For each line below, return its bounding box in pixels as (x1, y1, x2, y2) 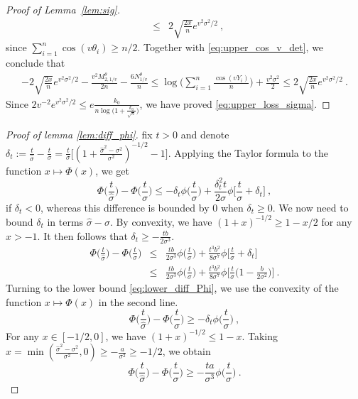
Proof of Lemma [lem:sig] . (6, 2, 120, 16)
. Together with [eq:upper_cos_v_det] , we (137, 40, 324, 55)
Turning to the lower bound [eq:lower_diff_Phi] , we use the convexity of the (6, 280, 339, 295)
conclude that (6, 55, 65, 70)
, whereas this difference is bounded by (40, 199, 210, 214)
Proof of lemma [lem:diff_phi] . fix (6, 126, 153, 141)
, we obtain (162, 344, 211, 359)
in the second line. (98, 294, 178, 309)
